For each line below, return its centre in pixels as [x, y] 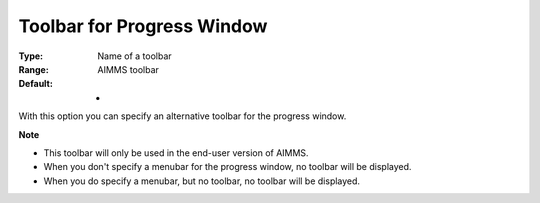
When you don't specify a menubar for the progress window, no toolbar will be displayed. [227, 167]
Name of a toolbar [134, 56]
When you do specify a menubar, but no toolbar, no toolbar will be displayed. [201, 181]
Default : [36, 84]
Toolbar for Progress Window [143, 26]
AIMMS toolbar [128, 69]
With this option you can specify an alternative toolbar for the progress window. [182, 116]
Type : [31, 56]
